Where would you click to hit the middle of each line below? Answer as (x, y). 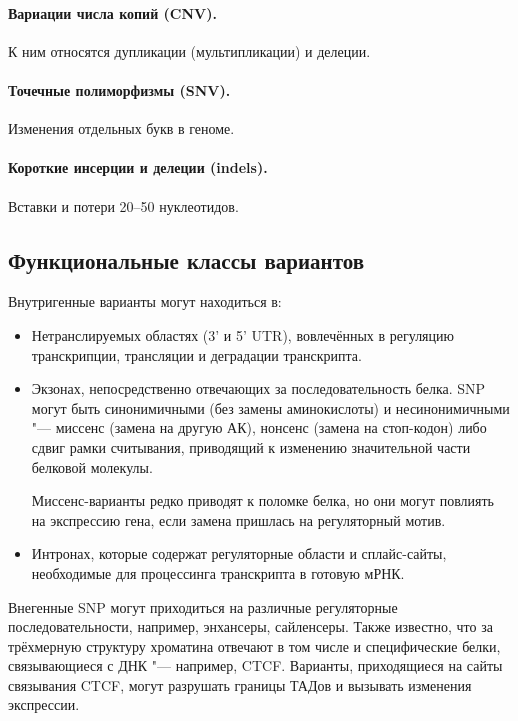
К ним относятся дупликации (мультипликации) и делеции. (189, 50)
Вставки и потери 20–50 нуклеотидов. (123, 205)
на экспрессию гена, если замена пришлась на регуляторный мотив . (238, 519)
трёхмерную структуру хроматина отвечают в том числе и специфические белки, (254, 645)
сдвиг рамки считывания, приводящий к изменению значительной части (251, 446)
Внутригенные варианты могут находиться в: (145, 301)
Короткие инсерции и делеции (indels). (138, 167)
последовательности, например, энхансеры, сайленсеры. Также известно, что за (250, 626)
